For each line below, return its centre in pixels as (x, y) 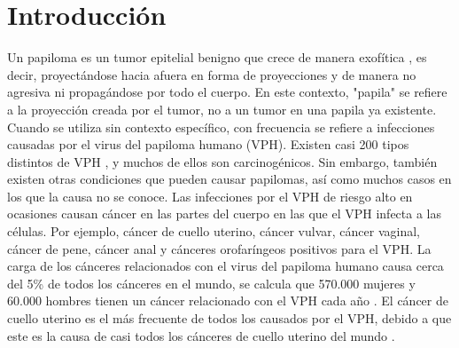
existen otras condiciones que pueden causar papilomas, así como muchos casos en (229, 179)
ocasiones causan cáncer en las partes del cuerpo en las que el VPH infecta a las (224, 214)
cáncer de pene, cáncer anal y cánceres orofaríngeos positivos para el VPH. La (219, 248)
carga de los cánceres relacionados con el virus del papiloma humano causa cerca (226, 266)
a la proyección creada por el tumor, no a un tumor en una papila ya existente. (222, 109)
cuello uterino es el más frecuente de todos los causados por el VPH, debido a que (229, 318)
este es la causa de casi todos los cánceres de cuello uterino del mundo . (201, 335)
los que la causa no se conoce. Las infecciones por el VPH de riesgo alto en (210, 196)
